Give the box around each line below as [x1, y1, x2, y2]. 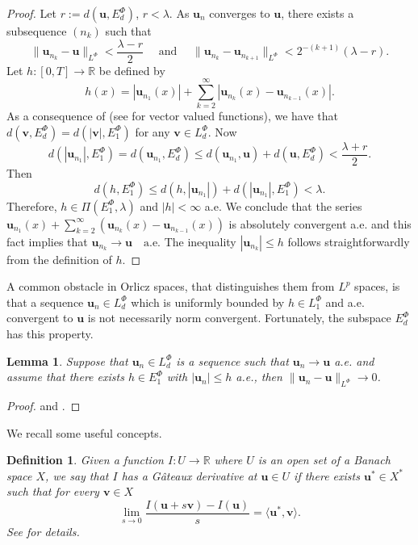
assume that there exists [6, 368, 124, 385]
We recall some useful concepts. [6, 424, 162, 441]
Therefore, [6, 197, 57, 214]
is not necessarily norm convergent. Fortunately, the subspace [87, 309, 391, 326]
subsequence [6, 23, 67, 39]
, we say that [45, 467, 109, 484]
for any [135, 123, 170, 140]
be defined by [98, 61, 165, 78]
